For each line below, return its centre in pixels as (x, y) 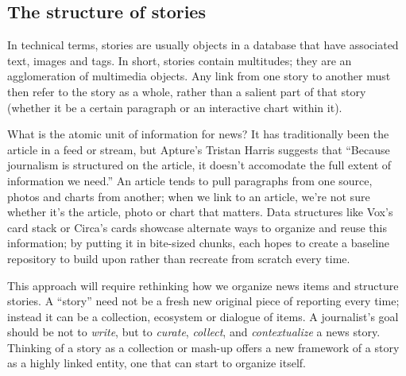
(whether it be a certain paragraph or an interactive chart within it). (175, 107)
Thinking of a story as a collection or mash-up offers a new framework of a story (203, 347)
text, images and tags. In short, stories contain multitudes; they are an (180, 60)
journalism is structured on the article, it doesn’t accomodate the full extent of (199, 165)
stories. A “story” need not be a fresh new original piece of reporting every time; (203, 301)
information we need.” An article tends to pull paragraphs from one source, (190, 180)
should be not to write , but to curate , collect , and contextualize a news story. (194, 332)
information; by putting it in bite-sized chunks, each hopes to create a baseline (199, 243)
